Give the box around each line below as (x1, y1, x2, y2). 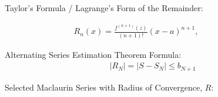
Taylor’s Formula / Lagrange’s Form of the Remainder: (5, 2, 203, 13)
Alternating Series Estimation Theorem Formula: (5, 48, 182, 60)
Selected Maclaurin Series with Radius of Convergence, (5, 81, 203, 93)
